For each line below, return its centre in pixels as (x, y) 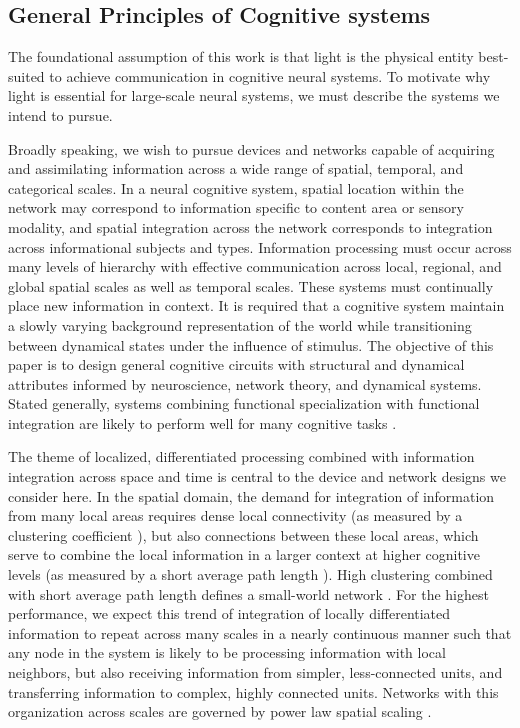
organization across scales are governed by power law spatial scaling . (220, 711)
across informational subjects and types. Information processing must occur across (260, 246)
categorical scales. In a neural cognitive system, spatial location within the (236, 187)
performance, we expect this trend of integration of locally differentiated (229, 613)
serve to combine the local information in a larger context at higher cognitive (244, 554)
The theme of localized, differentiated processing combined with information (241, 456)
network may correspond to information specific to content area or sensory (236, 207)
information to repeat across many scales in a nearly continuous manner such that (260, 632)
